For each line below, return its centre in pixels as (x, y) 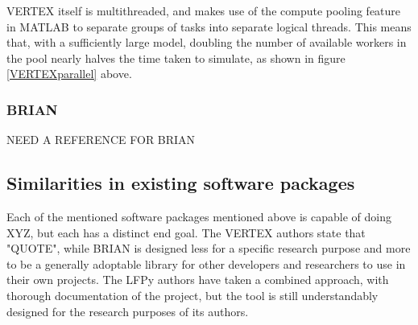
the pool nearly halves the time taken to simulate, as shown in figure (176, 58)
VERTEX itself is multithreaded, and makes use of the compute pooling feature (204, 10)
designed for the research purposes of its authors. (128, 311)
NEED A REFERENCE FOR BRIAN (101, 140)
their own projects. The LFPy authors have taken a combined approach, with (198, 280)
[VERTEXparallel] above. (69, 74)
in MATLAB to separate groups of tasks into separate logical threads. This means (209, 26)
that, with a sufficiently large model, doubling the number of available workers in (207, 42)
